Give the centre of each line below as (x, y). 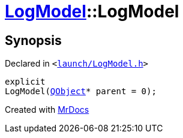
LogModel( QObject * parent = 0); (81, 91)
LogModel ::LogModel (92, 11)
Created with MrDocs (47, 110)
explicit (25, 82)
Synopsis (33, 40)
